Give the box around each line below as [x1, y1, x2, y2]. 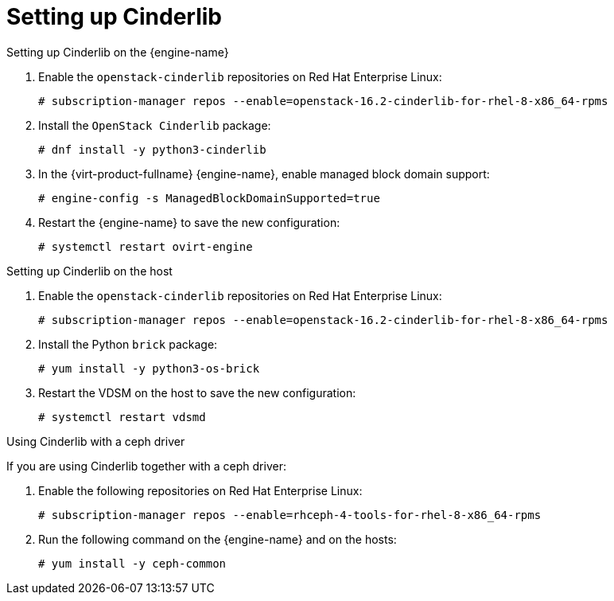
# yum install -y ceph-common [38, 556, 227, 570]
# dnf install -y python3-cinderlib [38, 142, 266, 156]
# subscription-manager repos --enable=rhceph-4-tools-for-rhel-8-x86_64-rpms [38, 508, 542, 521]
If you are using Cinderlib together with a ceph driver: [6, 459, 286, 473]
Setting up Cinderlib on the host [6, 263, 173, 278]
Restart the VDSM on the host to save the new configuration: [38, 385, 356, 400]
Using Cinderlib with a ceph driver [6, 434, 185, 448]
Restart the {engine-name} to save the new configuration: [38, 215, 340, 229]
